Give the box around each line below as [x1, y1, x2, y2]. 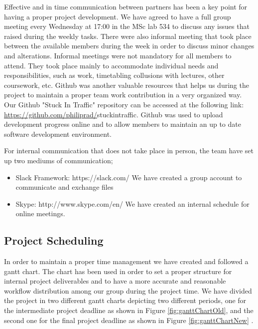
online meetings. [15, 208, 65, 219]
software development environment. [4, 128, 112, 139]
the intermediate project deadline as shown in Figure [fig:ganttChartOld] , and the [4, 305, 254, 316]
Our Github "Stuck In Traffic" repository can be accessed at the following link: [4, 99, 244, 109]
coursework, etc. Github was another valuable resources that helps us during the [4, 79, 249, 90]
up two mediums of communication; [4, 155, 113, 165]
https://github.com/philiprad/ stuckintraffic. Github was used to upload [4, 109, 223, 119]
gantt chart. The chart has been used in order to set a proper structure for [4, 266, 232, 276]
